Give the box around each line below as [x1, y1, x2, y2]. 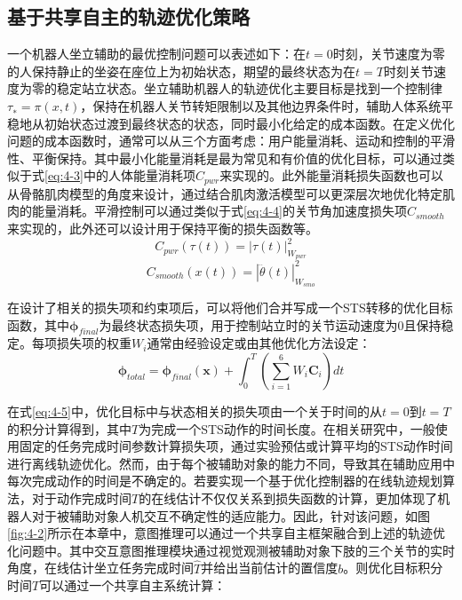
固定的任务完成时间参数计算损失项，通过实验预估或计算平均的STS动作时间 [19, 437, 453, 455]
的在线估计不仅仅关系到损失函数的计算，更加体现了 [139, 488, 438, 507]
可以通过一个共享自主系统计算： [39, 576, 227, 595]
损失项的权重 [56, 334, 131, 352]
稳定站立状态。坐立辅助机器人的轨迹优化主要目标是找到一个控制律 [56, 79, 442, 98]
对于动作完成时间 [31, 488, 131, 507]
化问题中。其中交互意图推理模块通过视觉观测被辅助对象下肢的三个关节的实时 [7, 541, 455, 559]
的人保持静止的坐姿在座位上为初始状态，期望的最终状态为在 [7, 61, 355, 80]
